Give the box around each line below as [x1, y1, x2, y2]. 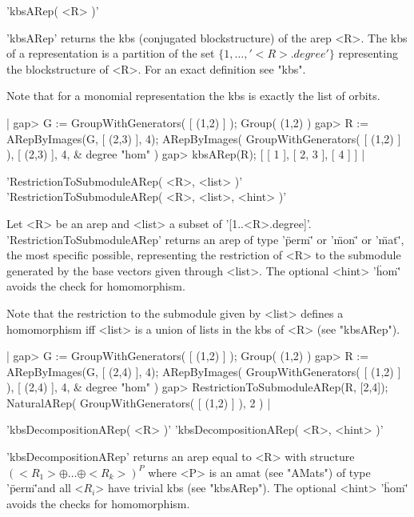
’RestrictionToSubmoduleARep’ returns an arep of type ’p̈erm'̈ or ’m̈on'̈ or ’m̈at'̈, [6, 230, 404, 247]
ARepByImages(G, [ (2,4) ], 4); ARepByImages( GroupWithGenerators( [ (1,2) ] [6, 363, 401, 379]
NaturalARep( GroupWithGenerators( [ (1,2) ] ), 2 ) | [6, 394, 271, 411]
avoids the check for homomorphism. [6, 278, 185, 295]
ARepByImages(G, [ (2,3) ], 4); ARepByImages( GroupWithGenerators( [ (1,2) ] [6, 130, 401, 146]
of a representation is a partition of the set [6, 45, 215, 62]
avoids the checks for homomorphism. [6, 495, 190, 511]
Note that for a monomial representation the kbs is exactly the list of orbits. [6, 87, 380, 104]
